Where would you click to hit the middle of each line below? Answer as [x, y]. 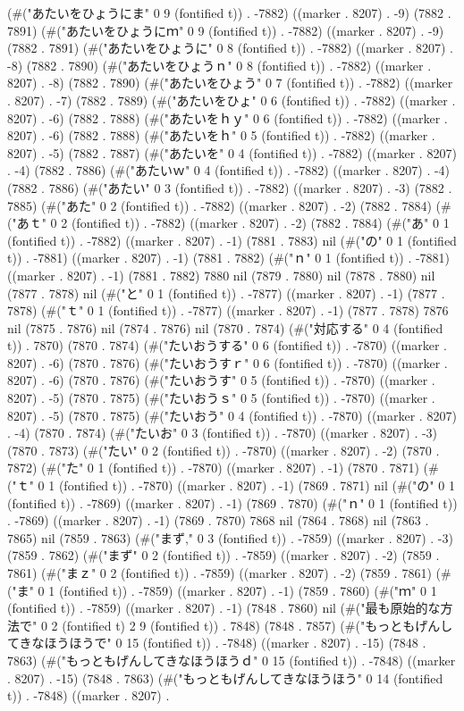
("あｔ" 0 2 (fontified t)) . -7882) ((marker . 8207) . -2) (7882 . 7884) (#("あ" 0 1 [228, 223]
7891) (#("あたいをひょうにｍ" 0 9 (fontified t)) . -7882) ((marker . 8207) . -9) [226, 30]
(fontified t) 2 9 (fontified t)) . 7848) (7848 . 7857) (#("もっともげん [251, 625]
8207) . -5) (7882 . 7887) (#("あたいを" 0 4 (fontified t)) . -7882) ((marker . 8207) [232, 152]
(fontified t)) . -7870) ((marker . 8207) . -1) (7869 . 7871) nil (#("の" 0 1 [257, 485]
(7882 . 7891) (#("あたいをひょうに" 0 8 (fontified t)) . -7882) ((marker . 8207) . [230, 48]
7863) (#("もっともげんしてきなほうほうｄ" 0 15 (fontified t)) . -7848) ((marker [232, 660]
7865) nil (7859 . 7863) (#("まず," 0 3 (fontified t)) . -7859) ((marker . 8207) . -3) [230, 537]
